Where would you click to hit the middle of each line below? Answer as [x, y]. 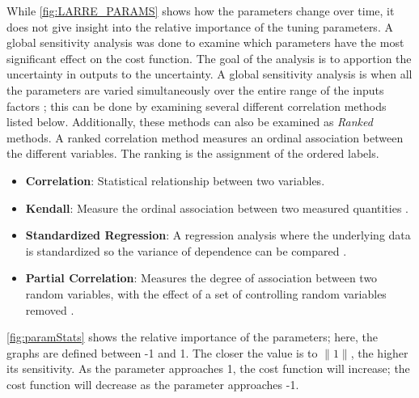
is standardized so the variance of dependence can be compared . [186, 250]
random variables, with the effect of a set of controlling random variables [206, 293]
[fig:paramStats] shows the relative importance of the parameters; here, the [193, 337]
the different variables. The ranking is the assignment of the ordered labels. [193, 153]
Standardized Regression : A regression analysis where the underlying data [218, 235]
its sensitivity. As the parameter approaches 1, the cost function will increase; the [208, 368]
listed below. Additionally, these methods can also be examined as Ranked [190, 122]
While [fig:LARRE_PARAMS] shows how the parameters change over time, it [201, 11]
